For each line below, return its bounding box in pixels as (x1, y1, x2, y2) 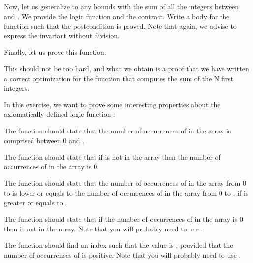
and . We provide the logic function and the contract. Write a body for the (4, 11, 230, 21)
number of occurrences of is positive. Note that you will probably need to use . (4, 249, 241, 260)
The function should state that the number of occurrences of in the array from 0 (4, 178, 247, 188)
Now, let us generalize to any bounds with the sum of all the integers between (4, 1, 239, 11)
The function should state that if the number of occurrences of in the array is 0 (4, 214, 243, 224)
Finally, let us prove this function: (4, 47, 106, 57)
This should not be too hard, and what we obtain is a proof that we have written (4, 63, 249, 73)
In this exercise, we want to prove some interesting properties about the (4, 99, 221, 109)
